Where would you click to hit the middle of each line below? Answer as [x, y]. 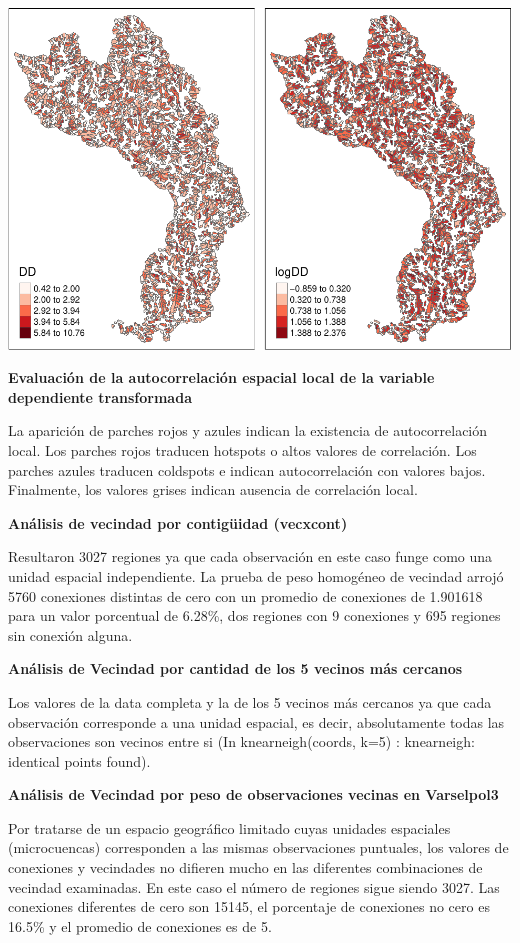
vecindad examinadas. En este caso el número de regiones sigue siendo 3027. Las [254, 886]
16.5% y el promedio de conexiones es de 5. [140, 925]
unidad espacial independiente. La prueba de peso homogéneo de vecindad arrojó [256, 575]
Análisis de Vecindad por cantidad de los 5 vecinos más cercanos [235, 668]
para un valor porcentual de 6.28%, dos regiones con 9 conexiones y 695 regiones [254, 615]
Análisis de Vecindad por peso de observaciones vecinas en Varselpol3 [253, 794]
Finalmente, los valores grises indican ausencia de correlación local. [213, 489]
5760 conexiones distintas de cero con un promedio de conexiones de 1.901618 [245, 595]
